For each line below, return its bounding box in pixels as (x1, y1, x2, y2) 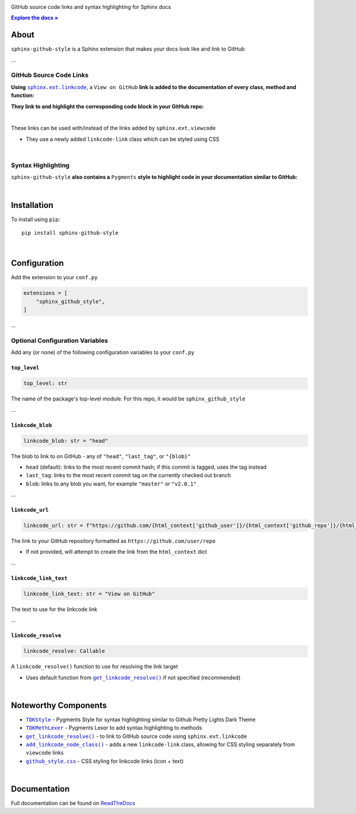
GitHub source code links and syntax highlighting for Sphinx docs (11, 4, 171, 10)
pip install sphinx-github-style (21, 229, 119, 236)
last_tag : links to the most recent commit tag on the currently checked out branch (26, 472, 231, 479)
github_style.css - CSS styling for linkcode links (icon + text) (26, 758, 184, 765)
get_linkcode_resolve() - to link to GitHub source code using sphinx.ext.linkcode (26, 733, 247, 740)
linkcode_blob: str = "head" (23, 437, 109, 444)
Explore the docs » (11, 14, 59, 21)
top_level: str (23, 380, 68, 387)
